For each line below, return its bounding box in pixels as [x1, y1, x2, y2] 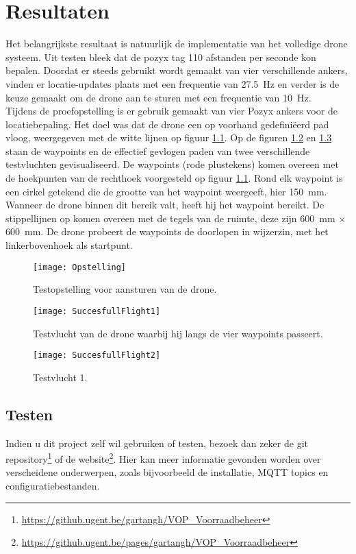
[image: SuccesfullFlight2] [33, 350, 161, 361]
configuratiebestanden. [5, 479, 100, 493]
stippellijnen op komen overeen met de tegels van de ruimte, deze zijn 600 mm [5, 210, 335, 225]
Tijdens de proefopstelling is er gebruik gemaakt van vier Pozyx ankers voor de [5, 104, 338, 118]
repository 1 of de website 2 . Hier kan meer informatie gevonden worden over [5, 450, 321, 466]
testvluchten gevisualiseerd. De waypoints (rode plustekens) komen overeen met [5, 157, 339, 171]
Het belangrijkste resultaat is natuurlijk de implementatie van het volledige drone [5, 36, 348, 51]
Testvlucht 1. [33, 370, 88, 384]
